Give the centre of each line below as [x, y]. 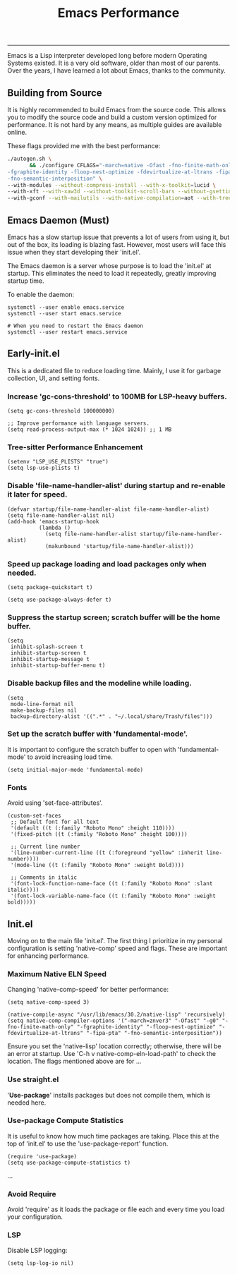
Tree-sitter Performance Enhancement [75, 447]
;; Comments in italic [44, 878]
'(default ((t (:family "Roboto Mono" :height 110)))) [92, 828]
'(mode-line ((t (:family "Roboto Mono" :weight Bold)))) [97, 866]
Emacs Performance [119, 13]
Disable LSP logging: [37, 1251]
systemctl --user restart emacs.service [68, 332]
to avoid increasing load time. [70, 757]
